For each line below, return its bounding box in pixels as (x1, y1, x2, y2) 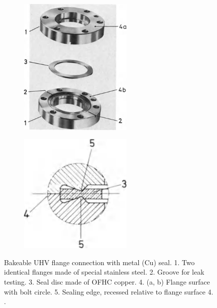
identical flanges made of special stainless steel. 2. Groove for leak (4, 267, 205, 277)
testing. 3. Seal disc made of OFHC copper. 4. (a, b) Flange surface (4, 277, 210, 287)
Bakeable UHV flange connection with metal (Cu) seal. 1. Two (4, 257, 195, 267)
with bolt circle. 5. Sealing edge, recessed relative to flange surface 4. (4, 286, 214, 297)
